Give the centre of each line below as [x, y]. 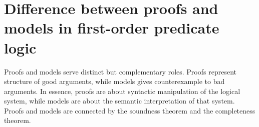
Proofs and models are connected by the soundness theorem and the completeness [130, 110]
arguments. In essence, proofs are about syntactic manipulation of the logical [122, 91]
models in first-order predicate [112, 28]
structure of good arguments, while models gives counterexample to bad [114, 81]
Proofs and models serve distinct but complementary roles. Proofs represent [120, 71]
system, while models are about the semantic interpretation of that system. [119, 101]
